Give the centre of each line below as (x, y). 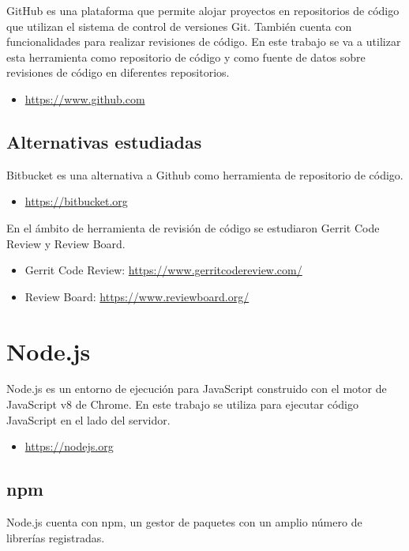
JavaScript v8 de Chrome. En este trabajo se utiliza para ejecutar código (183, 404)
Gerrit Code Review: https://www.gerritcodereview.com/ (163, 270)
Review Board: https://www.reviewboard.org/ (137, 296)
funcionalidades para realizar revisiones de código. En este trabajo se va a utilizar (204, 42)
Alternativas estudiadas (104, 141)
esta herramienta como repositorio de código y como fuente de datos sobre (186, 57)
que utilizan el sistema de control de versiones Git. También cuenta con (179, 26)
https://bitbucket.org (76, 201)
